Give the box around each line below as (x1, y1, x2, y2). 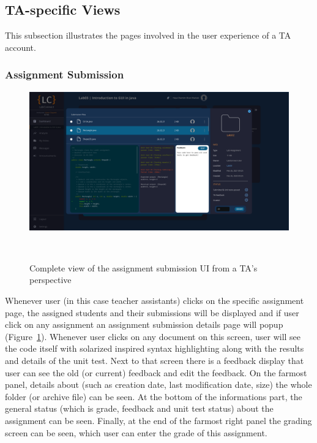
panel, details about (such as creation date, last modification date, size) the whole (5, 378, 312, 391)
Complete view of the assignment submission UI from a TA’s (29, 261, 258, 274)
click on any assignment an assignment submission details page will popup (5, 318, 283, 331)
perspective (29, 273, 72, 286)
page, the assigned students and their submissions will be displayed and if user (5, 306, 299, 319)
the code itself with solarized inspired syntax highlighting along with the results (5, 342, 304, 355)
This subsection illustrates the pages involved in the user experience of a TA (5, 29, 291, 42)
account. (5, 40, 36, 53)
